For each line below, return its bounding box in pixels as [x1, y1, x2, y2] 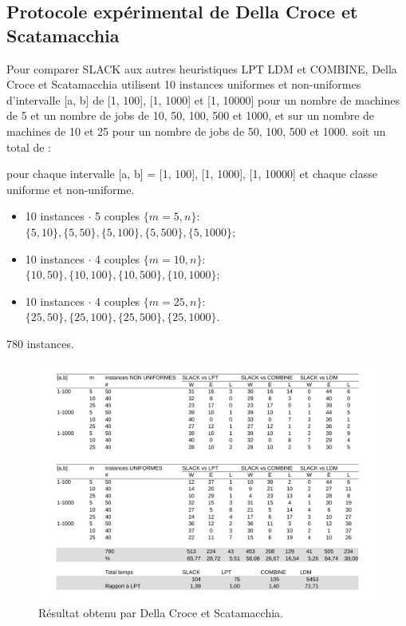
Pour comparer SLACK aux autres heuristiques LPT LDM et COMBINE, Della [6, 60, 397, 77]
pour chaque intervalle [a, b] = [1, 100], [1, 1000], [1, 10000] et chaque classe [6, 165, 377, 182]
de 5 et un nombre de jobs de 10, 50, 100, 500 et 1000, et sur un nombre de [6, 107, 375, 124]
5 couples [95, 208, 140, 224]
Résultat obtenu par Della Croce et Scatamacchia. [38, 604, 283, 621]
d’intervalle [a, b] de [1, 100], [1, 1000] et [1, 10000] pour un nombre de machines [6, 91, 400, 108]
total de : [6, 138, 51, 155]
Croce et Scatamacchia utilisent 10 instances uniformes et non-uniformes [6, 76, 361, 93]
